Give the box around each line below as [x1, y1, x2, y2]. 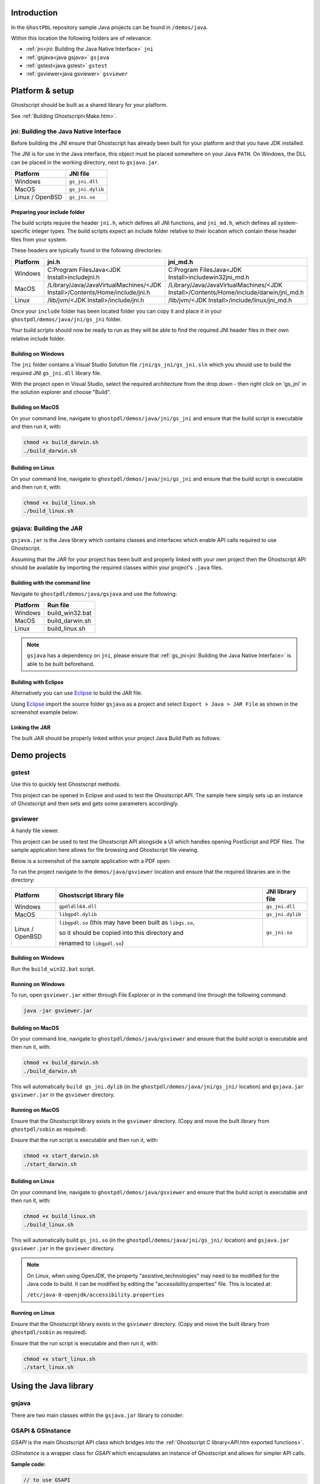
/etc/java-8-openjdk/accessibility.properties [27, 1292, 165, 1298]
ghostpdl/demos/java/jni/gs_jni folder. [11, 316, 122, 323]
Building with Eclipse [11, 678, 64, 686]
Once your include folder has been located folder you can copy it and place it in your [11, 307, 222, 315]
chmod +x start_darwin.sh [23, 1152, 99, 1159]
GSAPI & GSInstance [11, 1426, 71, 1435]
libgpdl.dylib [59, 911, 97, 918]
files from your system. [11, 236, 68, 243]
